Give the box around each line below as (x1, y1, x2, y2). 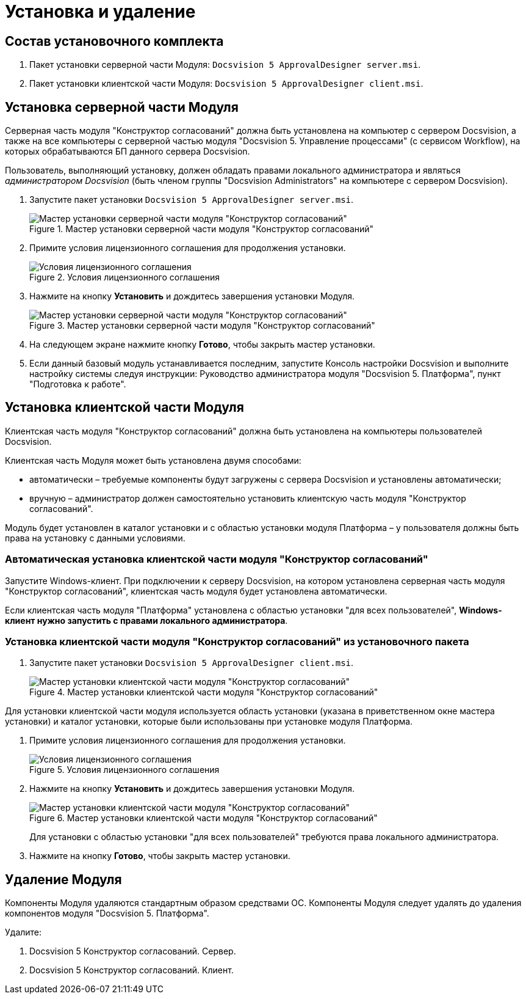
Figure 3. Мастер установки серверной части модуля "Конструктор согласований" (29, 320, 375, 331)
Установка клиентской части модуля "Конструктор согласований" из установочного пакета (5, 635, 469, 648)
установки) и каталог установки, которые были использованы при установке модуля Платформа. (5, 716, 413, 727)
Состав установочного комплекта (5, 33, 224, 49)
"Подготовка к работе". (29, 379, 126, 390)
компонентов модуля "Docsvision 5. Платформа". (5, 908, 209, 919)
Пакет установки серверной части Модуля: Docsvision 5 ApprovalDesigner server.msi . (29, 59, 421, 70)
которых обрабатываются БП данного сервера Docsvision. (5, 146, 250, 157)
